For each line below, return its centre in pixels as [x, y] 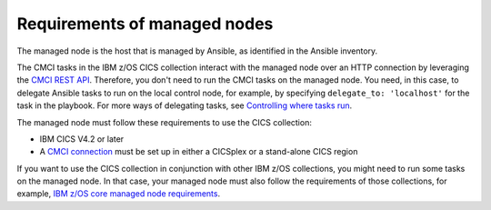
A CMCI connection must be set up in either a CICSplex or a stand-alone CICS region [199, 152]
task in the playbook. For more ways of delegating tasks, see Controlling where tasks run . [185, 105]
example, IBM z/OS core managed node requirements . [119, 194]
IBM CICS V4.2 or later [82, 139]
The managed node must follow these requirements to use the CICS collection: [165, 122]
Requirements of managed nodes [145, 24]
